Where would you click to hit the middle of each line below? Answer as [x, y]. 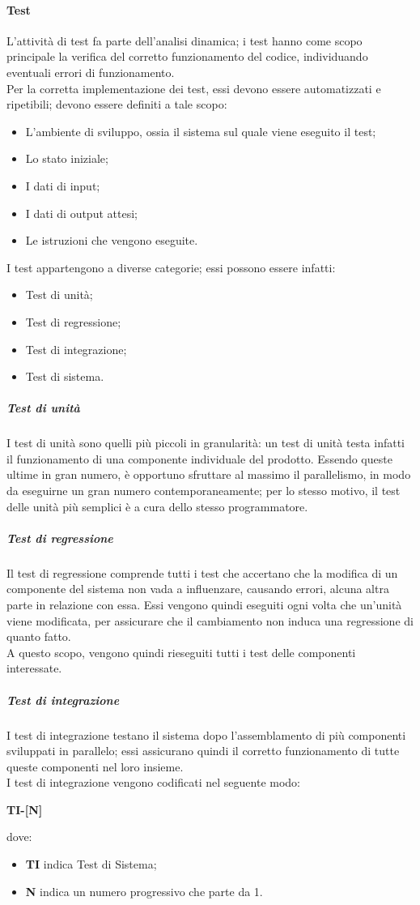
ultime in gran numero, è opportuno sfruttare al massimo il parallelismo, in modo [209, 474]
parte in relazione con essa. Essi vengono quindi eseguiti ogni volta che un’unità [204, 604]
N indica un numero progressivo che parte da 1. [144, 891]
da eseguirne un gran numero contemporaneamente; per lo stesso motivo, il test [204, 491]
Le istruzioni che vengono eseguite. [112, 240]
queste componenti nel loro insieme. [95, 766]
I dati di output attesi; [81, 213]
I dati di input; [63, 185]
